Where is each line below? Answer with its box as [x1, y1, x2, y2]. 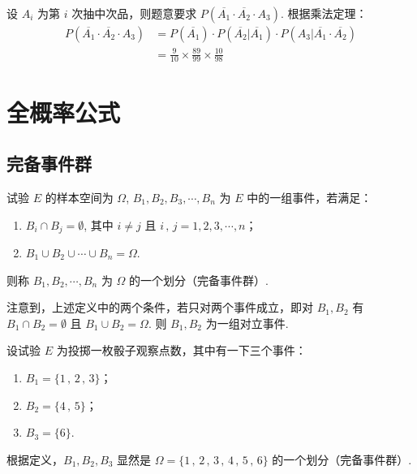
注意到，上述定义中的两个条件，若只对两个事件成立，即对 [6, 299, 313, 316]
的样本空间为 [45, 188, 114, 205]
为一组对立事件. [205, 314, 289, 331]
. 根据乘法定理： [281, 5, 368, 21]
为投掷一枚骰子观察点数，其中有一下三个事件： [56, 342, 307, 359]
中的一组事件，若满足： [247, 188, 372, 205]
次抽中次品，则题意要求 [71, 5, 197, 21]
